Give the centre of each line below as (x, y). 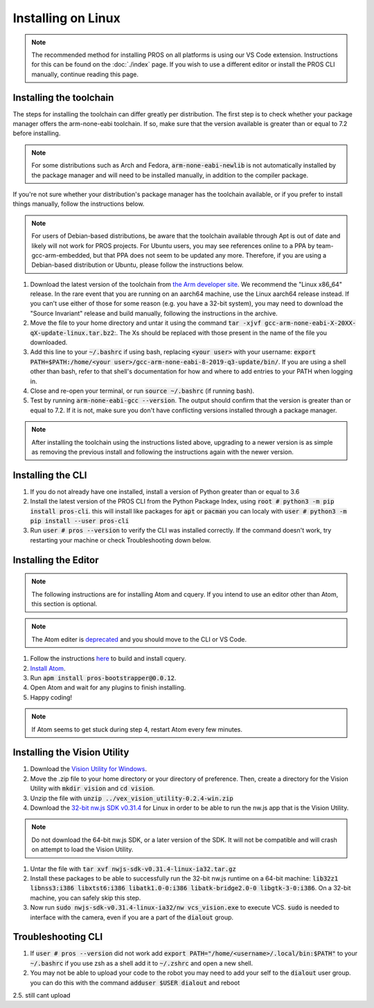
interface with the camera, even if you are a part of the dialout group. (132, 917)
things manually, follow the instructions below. (79, 204)
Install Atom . (48, 668)
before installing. (37, 133)
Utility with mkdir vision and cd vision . (92, 788)
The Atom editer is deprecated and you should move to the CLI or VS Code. (139, 639)
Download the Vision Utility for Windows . (88, 769)
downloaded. (49, 342)
